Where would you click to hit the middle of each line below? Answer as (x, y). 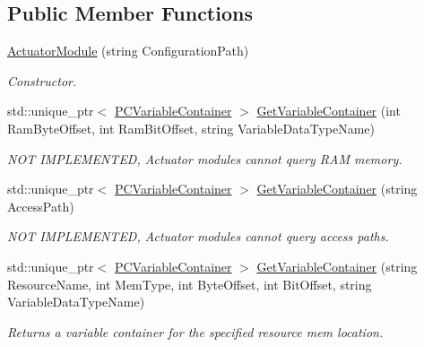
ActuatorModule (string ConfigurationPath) (128, 51)
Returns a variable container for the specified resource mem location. (195, 331)
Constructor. (42, 80)
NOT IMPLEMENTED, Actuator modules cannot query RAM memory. (205, 158)
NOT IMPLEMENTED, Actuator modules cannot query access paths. (198, 236)
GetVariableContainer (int (329, 111)
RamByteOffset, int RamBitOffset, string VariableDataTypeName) (191, 128)
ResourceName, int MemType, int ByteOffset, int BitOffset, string (190, 284)
